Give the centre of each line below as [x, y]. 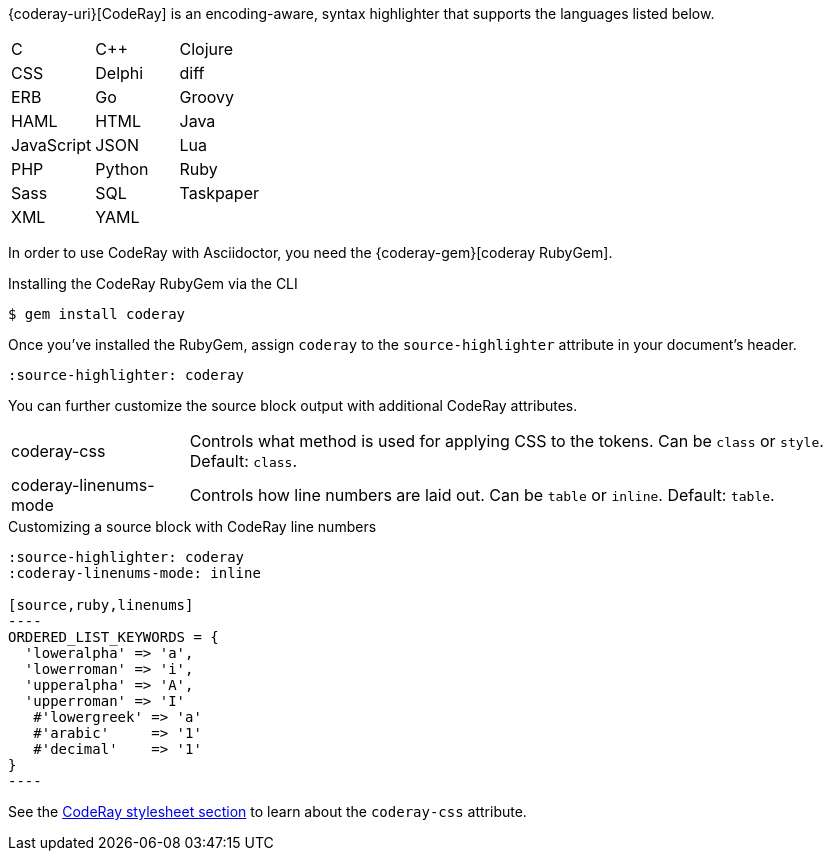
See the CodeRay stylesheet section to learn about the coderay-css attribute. [267, 811]
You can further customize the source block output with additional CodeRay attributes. [293, 405]
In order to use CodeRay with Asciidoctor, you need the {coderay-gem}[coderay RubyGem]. [310, 252]
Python [122, 169]
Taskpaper [219, 193]
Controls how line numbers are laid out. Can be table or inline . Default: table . [482, 495]
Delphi [119, 73]
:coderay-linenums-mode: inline [134, 573]
